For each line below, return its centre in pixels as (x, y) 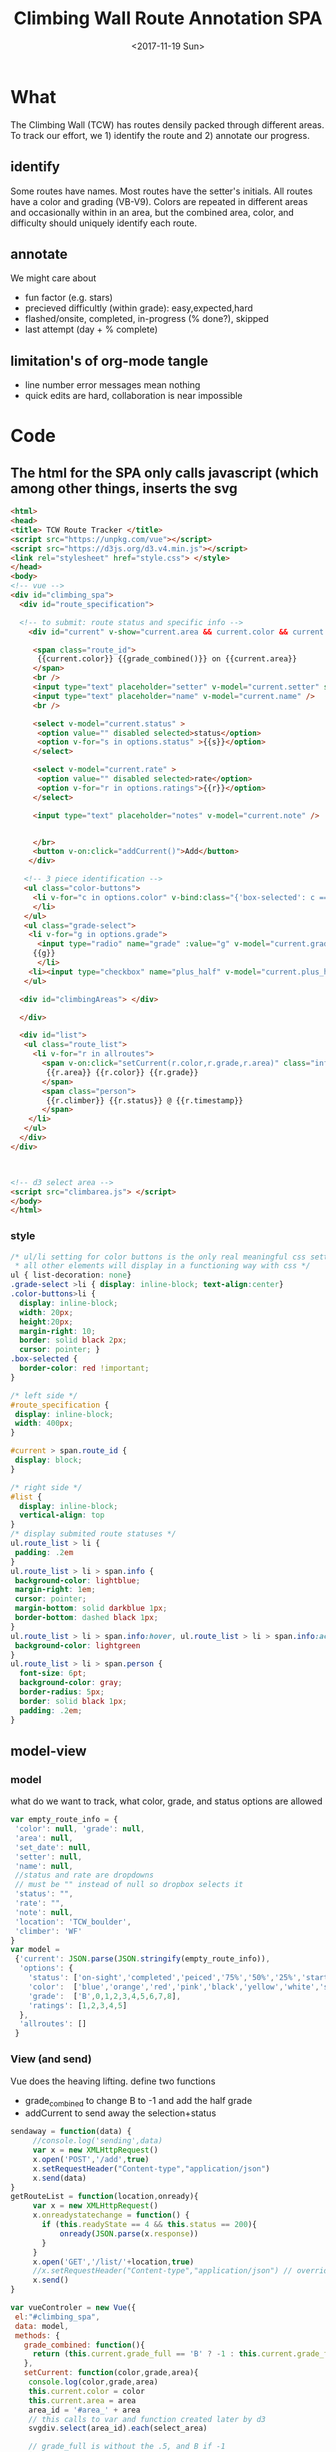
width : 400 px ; (44, 1423)
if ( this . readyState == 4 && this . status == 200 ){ (149, 2225)
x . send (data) (59, 2178)
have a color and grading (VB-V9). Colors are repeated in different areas (159, 201)
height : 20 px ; (46, 1322)
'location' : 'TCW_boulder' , (73, 1922)
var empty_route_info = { (64, 1820)
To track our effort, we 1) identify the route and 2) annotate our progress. (160, 135)
